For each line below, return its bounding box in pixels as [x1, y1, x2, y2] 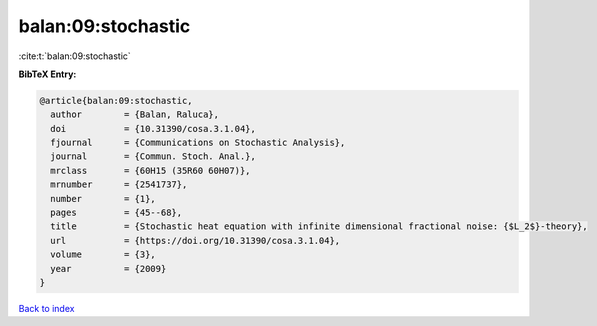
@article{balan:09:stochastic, [39, 95, 194, 106]
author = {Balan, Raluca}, [50, 109, 220, 120]
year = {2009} [50, 263, 167, 274]
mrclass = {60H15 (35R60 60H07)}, [50, 165, 251, 176]
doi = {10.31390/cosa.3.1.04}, [50, 123, 257, 134]
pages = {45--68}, [50, 207, 183, 219]
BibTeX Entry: [18, 68, 77, 80]
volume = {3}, [50, 249, 157, 260]
